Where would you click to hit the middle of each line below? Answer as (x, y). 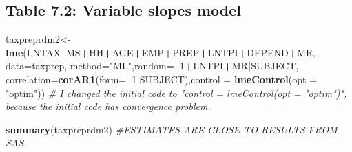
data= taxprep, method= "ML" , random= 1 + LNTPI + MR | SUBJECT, (152, 66)
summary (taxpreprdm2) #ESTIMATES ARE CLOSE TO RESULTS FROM (172, 129)
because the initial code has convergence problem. (108, 106)
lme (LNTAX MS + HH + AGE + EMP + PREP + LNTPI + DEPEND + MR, (161, 52)
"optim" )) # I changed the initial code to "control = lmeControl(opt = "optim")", (176, 93)
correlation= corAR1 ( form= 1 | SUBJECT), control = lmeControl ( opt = (162, 79)
